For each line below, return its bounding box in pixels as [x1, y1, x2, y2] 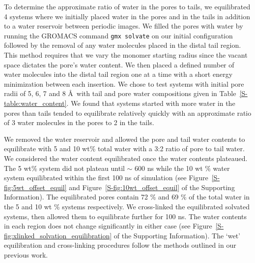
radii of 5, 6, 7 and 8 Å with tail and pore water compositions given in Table [4, 88, 236, 99]
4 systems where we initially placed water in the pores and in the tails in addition [4, 11, 250, 21]
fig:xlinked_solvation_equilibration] [4, 230, 112, 240]
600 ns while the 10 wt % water [135, 163, 230, 173]
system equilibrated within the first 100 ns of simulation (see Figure [4, 172, 208, 183]
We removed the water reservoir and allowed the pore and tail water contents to [4, 133, 245, 144]
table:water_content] [4, 98, 67, 108]
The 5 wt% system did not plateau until [4, 163, 125, 173]
